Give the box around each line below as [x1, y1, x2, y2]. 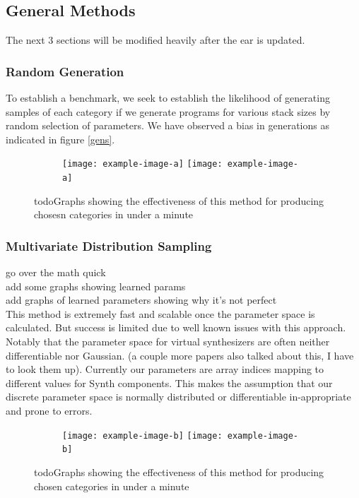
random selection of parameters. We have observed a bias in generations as [6, 118, 329, 133]
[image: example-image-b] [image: [62, 430, 223, 441]
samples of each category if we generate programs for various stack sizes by [6, 104, 331, 119]
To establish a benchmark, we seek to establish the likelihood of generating [6, 90, 330, 105]
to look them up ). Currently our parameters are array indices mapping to [6, 362, 324, 377]
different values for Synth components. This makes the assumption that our [6, 375, 333, 390]
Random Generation [6, 62, 124, 80]
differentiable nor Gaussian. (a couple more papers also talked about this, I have [6, 348, 354, 362]
